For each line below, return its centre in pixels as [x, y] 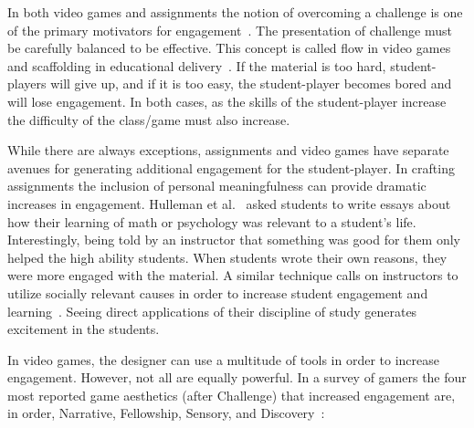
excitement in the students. [84, 329]
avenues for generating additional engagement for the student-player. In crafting [231, 167]
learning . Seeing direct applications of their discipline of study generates [212, 311]
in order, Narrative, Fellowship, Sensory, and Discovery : [166, 413]
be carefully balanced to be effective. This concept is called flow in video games [229, 48]
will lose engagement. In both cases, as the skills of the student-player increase [227, 101]
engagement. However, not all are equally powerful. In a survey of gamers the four [237, 377]
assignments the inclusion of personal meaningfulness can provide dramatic [217, 186]
